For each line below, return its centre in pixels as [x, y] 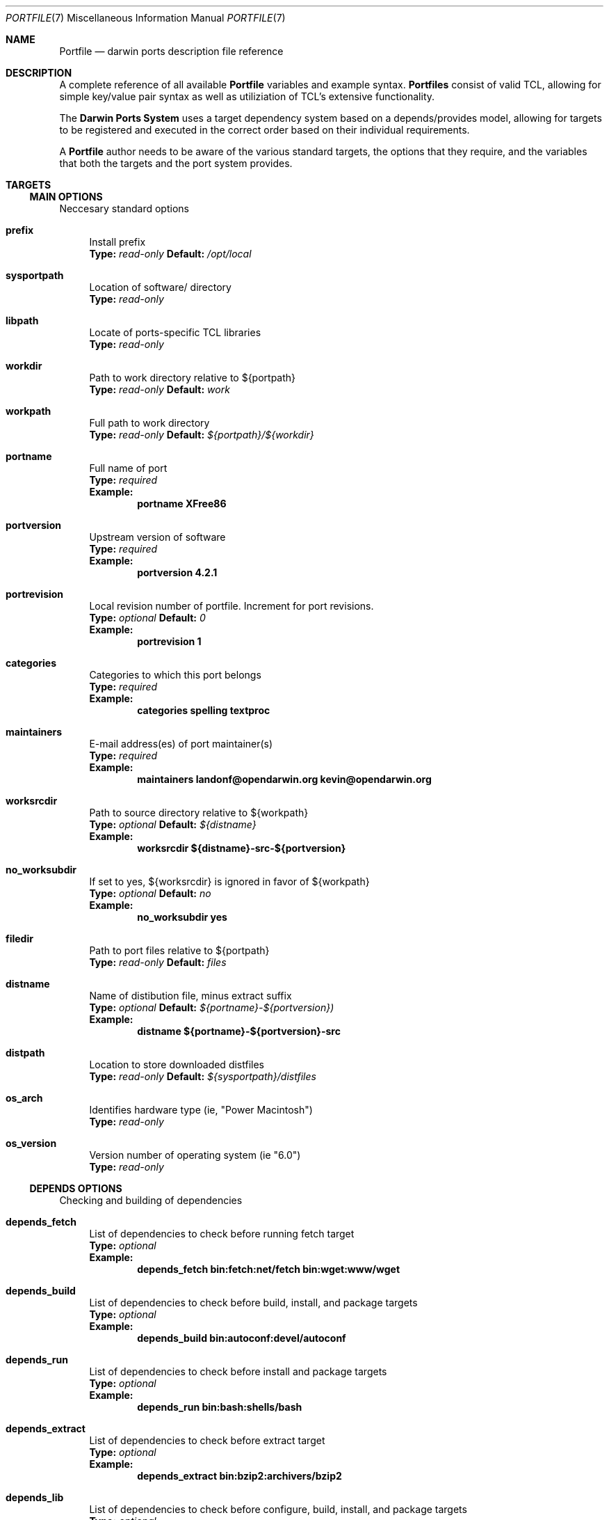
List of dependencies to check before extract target [207, 1440]
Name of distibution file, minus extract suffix [190, 996]
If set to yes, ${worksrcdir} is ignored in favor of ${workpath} [229, 881]
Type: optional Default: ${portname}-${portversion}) [212, 1007]
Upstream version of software [157, 537]
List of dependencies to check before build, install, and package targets [253, 1303]
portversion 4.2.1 [177, 572]
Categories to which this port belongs [175, 675]
